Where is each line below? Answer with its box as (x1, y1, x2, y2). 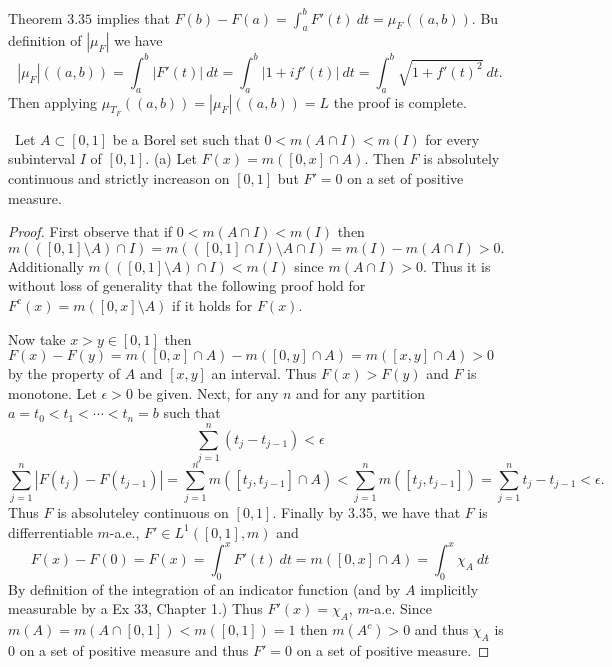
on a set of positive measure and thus (19, 639, 249, 660)
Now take (8, 328, 66, 349)
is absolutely (423, 148, 500, 169)
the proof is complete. (333, 91, 467, 112)
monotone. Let (8, 382, 97, 403)
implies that (96, 7, 170, 28)
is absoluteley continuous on (57, 502, 229, 523)
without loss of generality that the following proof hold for (8, 275, 366, 296)
